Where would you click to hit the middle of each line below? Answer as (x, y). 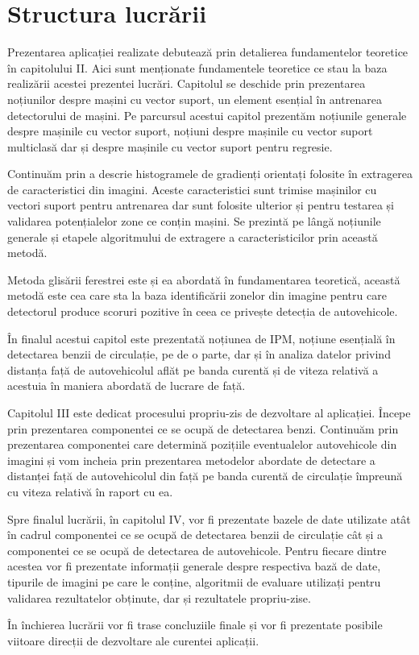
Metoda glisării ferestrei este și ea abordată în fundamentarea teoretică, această (204, 279)
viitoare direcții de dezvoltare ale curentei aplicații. (133, 640)
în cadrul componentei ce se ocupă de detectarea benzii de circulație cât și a (195, 535)
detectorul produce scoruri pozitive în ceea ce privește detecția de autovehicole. (203, 311)
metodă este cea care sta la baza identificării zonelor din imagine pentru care (197, 295)
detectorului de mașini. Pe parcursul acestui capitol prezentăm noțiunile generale (207, 115)
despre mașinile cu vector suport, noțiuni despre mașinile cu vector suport (190, 131)
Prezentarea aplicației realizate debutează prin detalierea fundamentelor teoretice (208, 52)
